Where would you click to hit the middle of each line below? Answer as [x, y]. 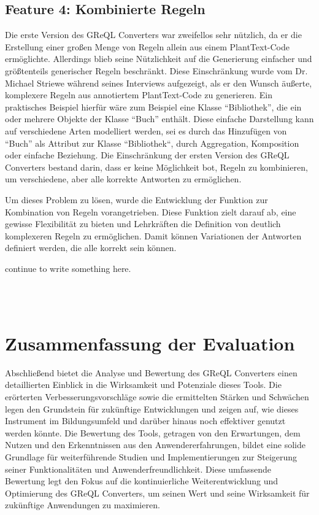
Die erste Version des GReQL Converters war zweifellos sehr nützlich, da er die [153, 35]
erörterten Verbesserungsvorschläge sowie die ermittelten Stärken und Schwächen [157, 396]
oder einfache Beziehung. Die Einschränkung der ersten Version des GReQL [147, 155]
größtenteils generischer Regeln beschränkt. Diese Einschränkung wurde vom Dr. [156, 70]
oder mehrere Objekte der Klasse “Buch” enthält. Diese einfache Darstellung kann [159, 119]
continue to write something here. [68, 268]
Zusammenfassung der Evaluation [150, 343]
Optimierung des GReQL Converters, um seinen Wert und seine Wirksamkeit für [157, 493]
